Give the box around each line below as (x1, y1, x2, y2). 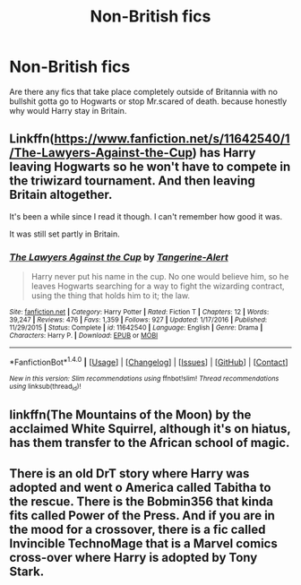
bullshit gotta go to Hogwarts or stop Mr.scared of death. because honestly (9, 96, 288, 107)
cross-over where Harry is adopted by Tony (9, 549, 258, 565)
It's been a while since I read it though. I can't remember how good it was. (9, 211, 283, 221)
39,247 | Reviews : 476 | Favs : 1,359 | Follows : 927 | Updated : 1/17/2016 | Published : (9, 315, 267, 324)
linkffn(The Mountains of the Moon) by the (9, 408, 252, 423)
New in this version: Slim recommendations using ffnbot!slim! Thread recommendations (9, 374, 279, 383)
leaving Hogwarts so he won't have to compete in (9, 159, 291, 175)
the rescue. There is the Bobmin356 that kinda (9, 494, 273, 509)
